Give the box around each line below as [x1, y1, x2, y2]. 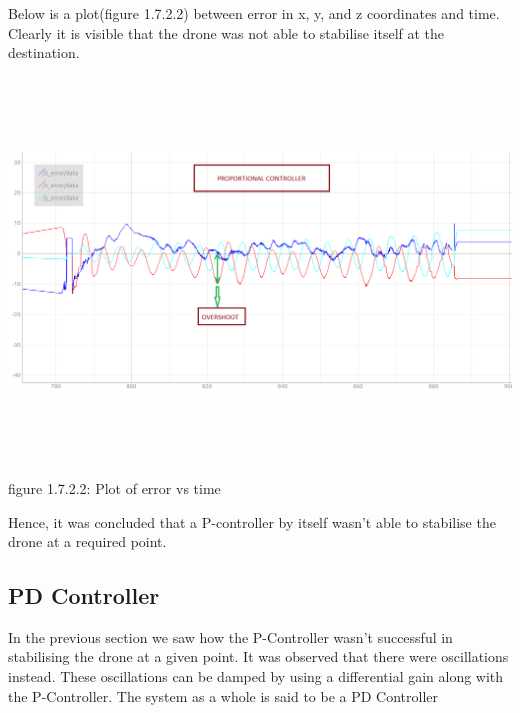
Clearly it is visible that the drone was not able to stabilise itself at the [8, 22, 445, 43]
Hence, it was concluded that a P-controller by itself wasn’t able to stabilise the [8, 511, 496, 532]
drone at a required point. [8, 531, 167, 552]
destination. [8, 42, 80, 63]
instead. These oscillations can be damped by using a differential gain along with [8, 666, 504, 687]
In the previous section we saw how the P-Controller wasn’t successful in [8, 626, 453, 647]
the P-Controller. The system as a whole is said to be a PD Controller [8, 685, 439, 706]
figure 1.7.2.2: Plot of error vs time [8, 477, 221, 498]
